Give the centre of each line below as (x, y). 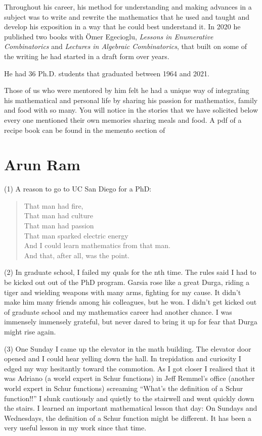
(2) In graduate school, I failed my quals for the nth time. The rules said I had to (130, 272)
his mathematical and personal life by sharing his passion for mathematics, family (131, 100)
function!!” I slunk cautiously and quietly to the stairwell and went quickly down (129, 398)
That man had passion (59, 226)
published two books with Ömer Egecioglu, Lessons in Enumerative (109, 36)
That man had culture (58, 215)
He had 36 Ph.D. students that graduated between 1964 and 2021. (107, 73)
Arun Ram (42, 164)
